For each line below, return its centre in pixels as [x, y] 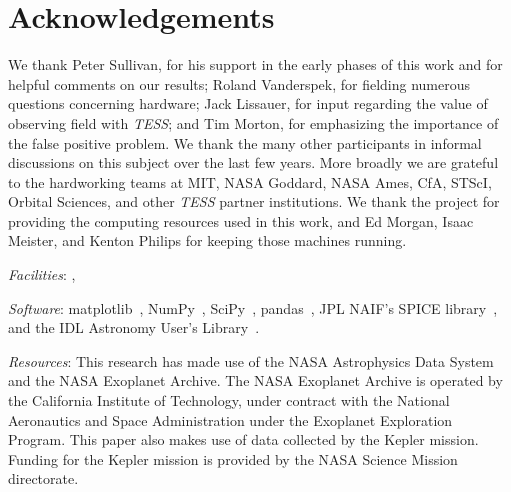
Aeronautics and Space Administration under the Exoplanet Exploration [230, 419]
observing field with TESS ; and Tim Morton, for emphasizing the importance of [253, 122]
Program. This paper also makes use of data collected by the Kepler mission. [243, 439]
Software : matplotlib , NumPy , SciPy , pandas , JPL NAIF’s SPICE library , [253, 307]
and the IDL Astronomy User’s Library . [134, 327]
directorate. [43, 478]
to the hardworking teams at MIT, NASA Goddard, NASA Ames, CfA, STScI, [250, 181]
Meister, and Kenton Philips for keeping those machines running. [207, 240]
